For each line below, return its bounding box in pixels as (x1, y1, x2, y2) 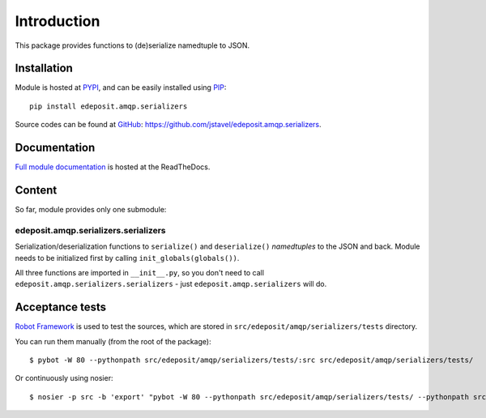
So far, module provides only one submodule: (15, 205, 167, 215)
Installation (15, 62, 73, 75)
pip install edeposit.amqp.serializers (29, 101, 188, 111)
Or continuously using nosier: (15, 373, 113, 383)
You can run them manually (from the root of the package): (15, 336, 211, 346)
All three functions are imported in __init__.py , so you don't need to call (15, 267, 265, 277)
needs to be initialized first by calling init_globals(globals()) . (15, 253, 240, 262)
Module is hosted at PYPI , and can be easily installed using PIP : (15, 83, 227, 92)
